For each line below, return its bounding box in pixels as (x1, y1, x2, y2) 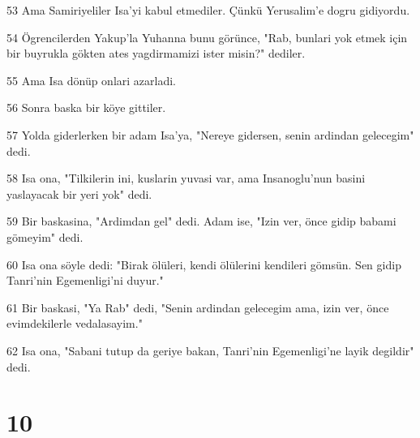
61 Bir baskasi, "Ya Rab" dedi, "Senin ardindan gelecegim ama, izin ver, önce (6, 298, 389, 316)
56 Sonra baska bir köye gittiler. (6, 99, 166, 116)
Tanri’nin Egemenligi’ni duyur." (6, 272, 164, 289)
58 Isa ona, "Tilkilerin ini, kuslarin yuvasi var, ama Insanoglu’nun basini (6, 170, 366, 187)
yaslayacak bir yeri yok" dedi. (6, 185, 152, 202)
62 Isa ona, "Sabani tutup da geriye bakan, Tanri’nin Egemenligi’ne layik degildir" (6, 341, 414, 359)
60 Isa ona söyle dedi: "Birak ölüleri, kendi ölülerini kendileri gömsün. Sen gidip (6, 255, 401, 273)
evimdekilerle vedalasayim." (6, 315, 143, 332)
